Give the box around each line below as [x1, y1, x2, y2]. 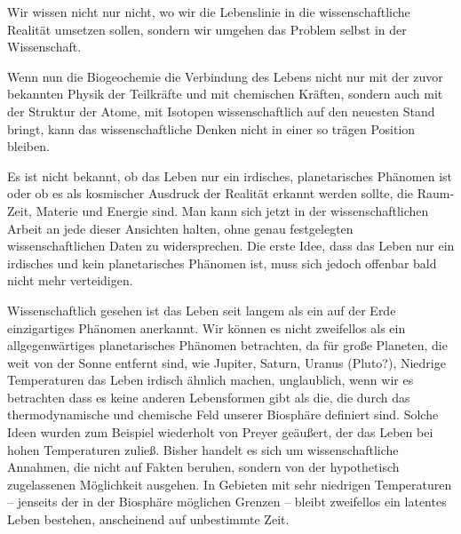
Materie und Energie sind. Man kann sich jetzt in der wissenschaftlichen [36, 201, 429, 219]
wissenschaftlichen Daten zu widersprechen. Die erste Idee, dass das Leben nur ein [7, 236, 455, 255]
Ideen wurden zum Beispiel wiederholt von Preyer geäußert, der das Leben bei [7, 423, 433, 442]
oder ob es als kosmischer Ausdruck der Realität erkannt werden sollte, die [7, 184, 414, 203]
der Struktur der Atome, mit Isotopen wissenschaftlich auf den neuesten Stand [7, 101, 435, 120]
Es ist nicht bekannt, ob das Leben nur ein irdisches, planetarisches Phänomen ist [7, 166, 453, 185]
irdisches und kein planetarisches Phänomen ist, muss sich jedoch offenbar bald [7, 253, 437, 272]
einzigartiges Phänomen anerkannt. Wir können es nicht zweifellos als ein [7, 318, 406, 337]
